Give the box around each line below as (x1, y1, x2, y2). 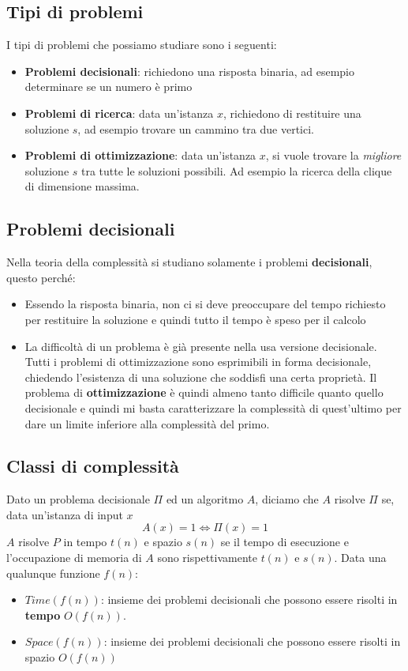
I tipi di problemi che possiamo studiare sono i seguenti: (6, 36, 277, 53)
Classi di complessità (6, 454, 179, 478)
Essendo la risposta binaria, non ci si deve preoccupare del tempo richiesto (24, 296, 386, 312)
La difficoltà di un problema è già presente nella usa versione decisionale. (24, 337, 377, 354)
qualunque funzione (6, 564, 100, 581)
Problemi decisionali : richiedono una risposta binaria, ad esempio (24, 62, 354, 79)
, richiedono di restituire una (223, 104, 361, 121)
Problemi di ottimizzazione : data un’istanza (24, 147, 256, 164)
